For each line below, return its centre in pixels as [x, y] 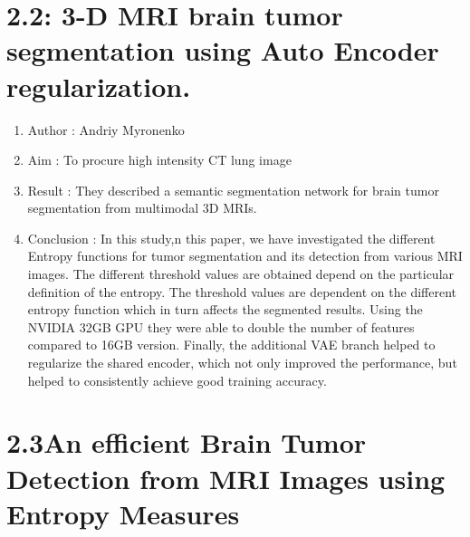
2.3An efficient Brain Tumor [187, 442]
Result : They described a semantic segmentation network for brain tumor [233, 190]
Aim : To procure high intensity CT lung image [159, 160]
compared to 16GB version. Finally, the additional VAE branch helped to [231, 345]
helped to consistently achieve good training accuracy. [177, 380]
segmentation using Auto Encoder [223, 50]
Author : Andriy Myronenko [106, 129]
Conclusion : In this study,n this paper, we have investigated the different [231, 238]
